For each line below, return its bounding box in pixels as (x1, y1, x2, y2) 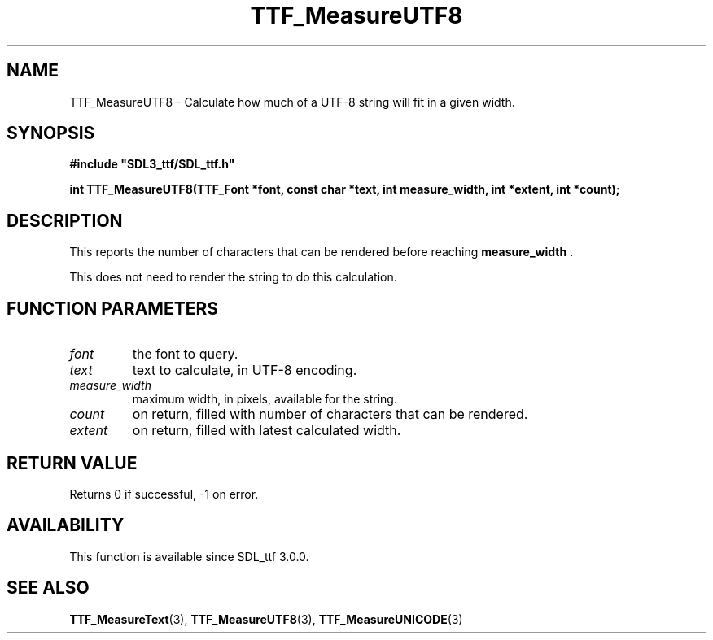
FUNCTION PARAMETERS (7, 298, 218, 319)
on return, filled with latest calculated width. (132, 422, 401, 439)
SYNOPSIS (7, 123, 95, 144)
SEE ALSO (7, 577, 90, 599)
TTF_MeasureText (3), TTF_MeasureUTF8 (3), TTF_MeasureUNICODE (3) (69, 612, 463, 626)
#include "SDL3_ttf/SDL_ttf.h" (69, 157, 235, 172)
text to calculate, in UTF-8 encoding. (132, 362, 357, 379)
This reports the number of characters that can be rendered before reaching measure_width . (69, 245, 574, 259)
